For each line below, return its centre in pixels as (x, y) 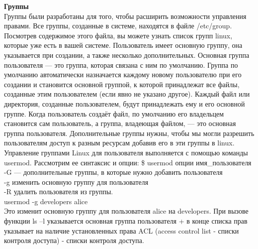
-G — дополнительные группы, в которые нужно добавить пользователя (113, 172)
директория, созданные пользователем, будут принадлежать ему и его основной (125, 103)
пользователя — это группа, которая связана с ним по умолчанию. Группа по (121, 64)
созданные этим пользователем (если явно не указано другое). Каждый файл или (127, 94)
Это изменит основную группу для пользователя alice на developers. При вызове (126, 211)
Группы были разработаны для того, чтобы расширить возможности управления (125, 16)
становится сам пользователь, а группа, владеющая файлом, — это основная (120, 123)
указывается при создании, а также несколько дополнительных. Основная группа (127, 55)
